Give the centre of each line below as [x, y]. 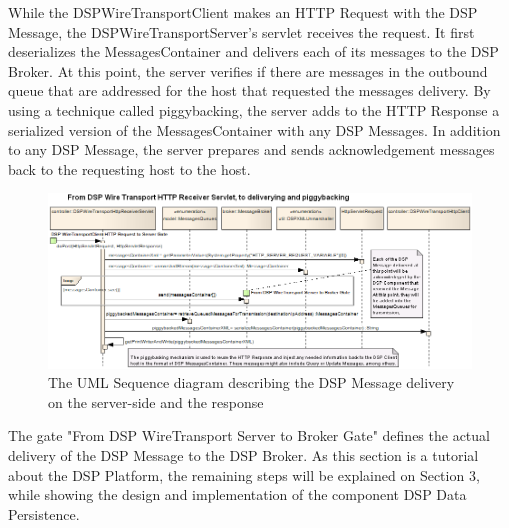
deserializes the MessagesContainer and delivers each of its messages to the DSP [253, 51]
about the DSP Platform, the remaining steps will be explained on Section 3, [244, 474]
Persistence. [44, 513]
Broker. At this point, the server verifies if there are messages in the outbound [248, 70]
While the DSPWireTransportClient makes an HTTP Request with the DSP [243, 12]
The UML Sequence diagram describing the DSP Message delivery [251, 382]
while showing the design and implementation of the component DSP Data [237, 494]
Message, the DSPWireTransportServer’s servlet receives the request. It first [241, 31]
